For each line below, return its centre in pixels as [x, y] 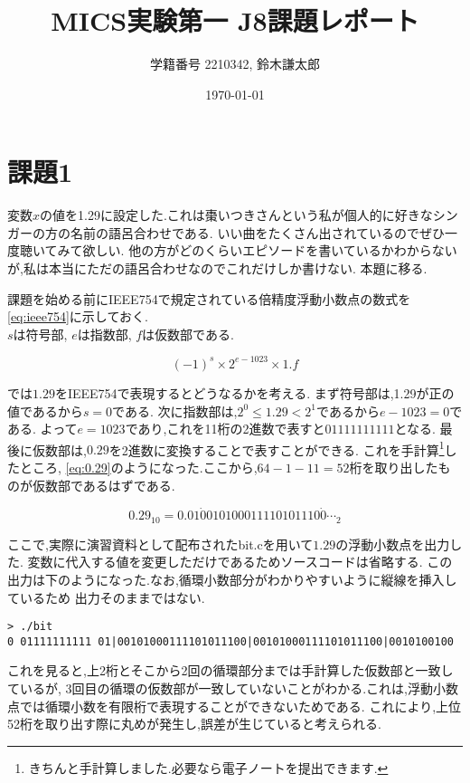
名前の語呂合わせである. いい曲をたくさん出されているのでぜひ [257, 232]
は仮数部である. [188, 334]
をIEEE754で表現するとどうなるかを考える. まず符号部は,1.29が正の [254, 392]
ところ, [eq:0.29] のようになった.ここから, [138, 467]
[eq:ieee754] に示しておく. [78, 316]
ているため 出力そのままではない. [106, 597]
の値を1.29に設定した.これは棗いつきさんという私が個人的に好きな [236, 215]
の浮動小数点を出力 [393, 544]
